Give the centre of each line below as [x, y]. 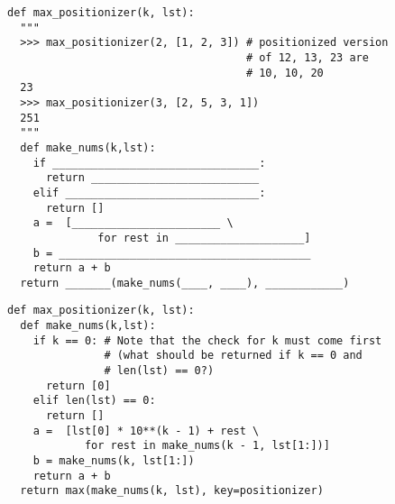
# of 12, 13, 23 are [307, 57]
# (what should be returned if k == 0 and [233, 356]
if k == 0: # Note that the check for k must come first [207, 340]
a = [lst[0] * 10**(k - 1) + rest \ [146, 431]
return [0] [78, 385]
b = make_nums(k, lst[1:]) [114, 461]
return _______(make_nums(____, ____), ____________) [185, 283]
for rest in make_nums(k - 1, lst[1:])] [207, 446]
